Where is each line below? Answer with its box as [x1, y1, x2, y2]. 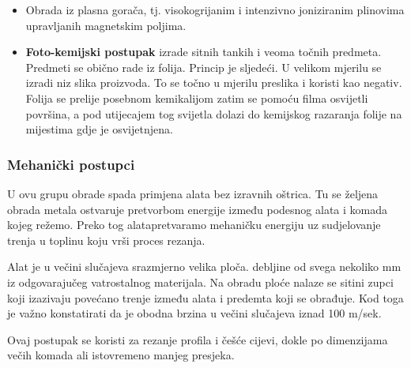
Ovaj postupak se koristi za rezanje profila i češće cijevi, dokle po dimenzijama [7, 331, 388, 347]
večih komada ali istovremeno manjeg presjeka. [7, 347, 235, 363]
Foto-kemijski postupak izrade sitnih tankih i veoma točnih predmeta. [25, 43, 382, 60]
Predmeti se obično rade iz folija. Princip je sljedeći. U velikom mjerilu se [25, 58, 382, 75]
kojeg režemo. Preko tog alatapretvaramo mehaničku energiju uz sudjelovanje [7, 216, 381, 233]
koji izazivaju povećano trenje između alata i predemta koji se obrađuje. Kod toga [7, 289, 404, 306]
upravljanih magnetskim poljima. [25, 17, 187, 33]
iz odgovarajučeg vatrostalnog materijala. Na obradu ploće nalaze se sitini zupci [7, 273, 394, 290]
